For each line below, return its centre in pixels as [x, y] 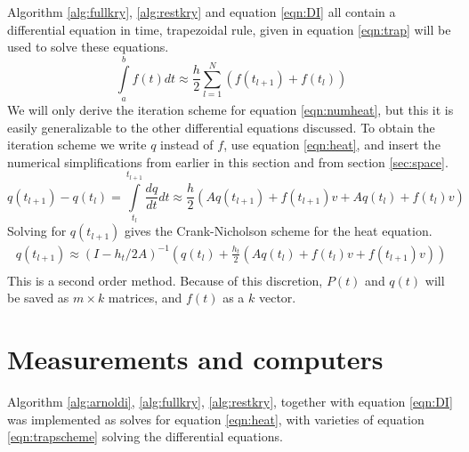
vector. [277, 298]
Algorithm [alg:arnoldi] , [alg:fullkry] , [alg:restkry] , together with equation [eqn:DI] [230, 402]
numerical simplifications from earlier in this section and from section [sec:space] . [228, 161]
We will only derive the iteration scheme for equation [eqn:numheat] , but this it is [230, 109]
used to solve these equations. [88, 47]
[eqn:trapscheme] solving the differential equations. [145, 436]
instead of [187, 145]
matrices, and [145, 298]
